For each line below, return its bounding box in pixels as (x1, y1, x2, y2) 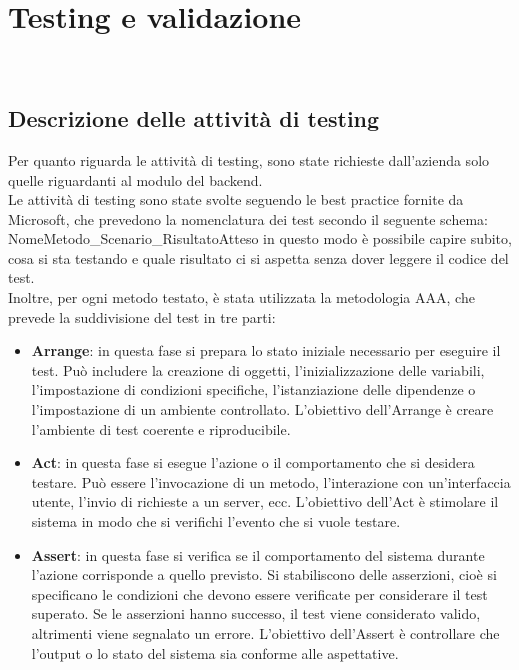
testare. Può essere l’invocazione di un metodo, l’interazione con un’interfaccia (31, 471, 511, 492)
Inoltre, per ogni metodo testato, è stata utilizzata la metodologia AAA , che (8, 287, 475, 308)
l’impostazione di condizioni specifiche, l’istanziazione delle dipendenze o (31, 379, 476, 400)
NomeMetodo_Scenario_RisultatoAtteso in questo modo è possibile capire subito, (8, 228, 512, 249)
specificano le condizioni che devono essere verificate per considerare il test (31, 583, 488, 604)
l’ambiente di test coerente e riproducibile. (31, 418, 291, 439)
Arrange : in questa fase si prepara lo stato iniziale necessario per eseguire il (31, 340, 501, 361)
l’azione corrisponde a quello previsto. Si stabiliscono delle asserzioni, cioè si (31, 564, 497, 585)
